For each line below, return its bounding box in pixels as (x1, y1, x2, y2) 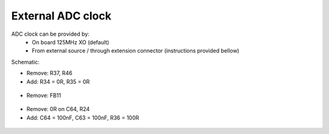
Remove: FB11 (26, 92, 61, 99)
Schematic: (11, 58, 40, 65)
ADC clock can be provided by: (11, 30, 90, 38)
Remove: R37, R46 (26, 70, 73, 77)
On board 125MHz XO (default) (32, 38, 110, 45)
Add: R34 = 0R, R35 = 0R (26, 78, 90, 85)
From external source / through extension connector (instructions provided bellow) (32, 47, 240, 55)
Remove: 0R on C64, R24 (26, 106, 90, 113)
